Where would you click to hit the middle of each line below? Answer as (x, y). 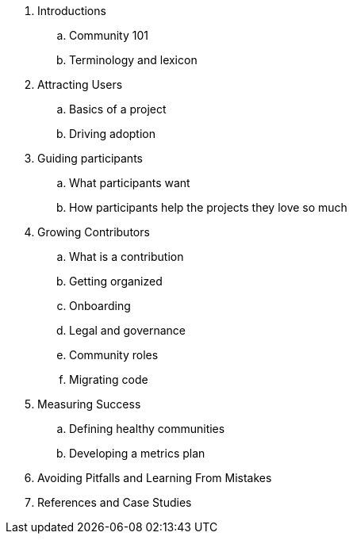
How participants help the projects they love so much (208, 207)
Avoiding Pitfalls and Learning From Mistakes (155, 478)
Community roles (114, 355)
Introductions (72, 11)
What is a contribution (127, 257)
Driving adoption (112, 134)
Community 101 (109, 35)
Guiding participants (90, 158)
